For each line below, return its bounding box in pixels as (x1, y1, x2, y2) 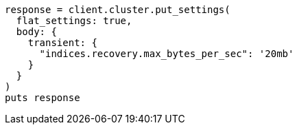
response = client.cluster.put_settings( (5, 4, 230, 15)
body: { (16, 26, 57, 37)
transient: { (27, 37, 97, 48)
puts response (5, 92, 80, 103)
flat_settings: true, (16, 15, 132, 26)
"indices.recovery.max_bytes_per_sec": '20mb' (39, 48, 294, 59)
